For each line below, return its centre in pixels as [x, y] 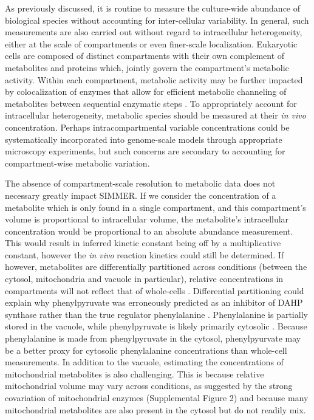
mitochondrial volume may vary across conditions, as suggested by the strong [149, 386]
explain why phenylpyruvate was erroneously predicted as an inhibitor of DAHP [154, 302]
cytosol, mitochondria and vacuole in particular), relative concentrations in [144, 279]
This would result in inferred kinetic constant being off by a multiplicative [143, 243]
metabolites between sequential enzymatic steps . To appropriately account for [151, 103]
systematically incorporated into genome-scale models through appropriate [144, 139]
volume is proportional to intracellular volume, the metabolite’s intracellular [147, 219]
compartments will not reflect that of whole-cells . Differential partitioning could [155, 290]
